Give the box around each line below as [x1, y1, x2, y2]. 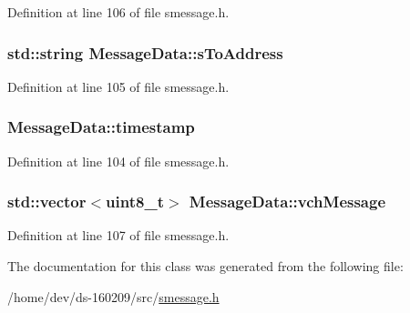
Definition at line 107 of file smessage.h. [7, 226, 230, 245]
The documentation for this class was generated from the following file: [7, 257, 404, 276]
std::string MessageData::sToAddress [7, 41, 283, 64]
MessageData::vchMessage [189, 190, 386, 213]
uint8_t [106, 190, 164, 213]
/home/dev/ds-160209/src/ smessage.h [7, 287, 220, 306]
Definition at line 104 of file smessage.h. [7, 151, 230, 170]
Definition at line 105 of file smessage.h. [7, 76, 230, 96]
